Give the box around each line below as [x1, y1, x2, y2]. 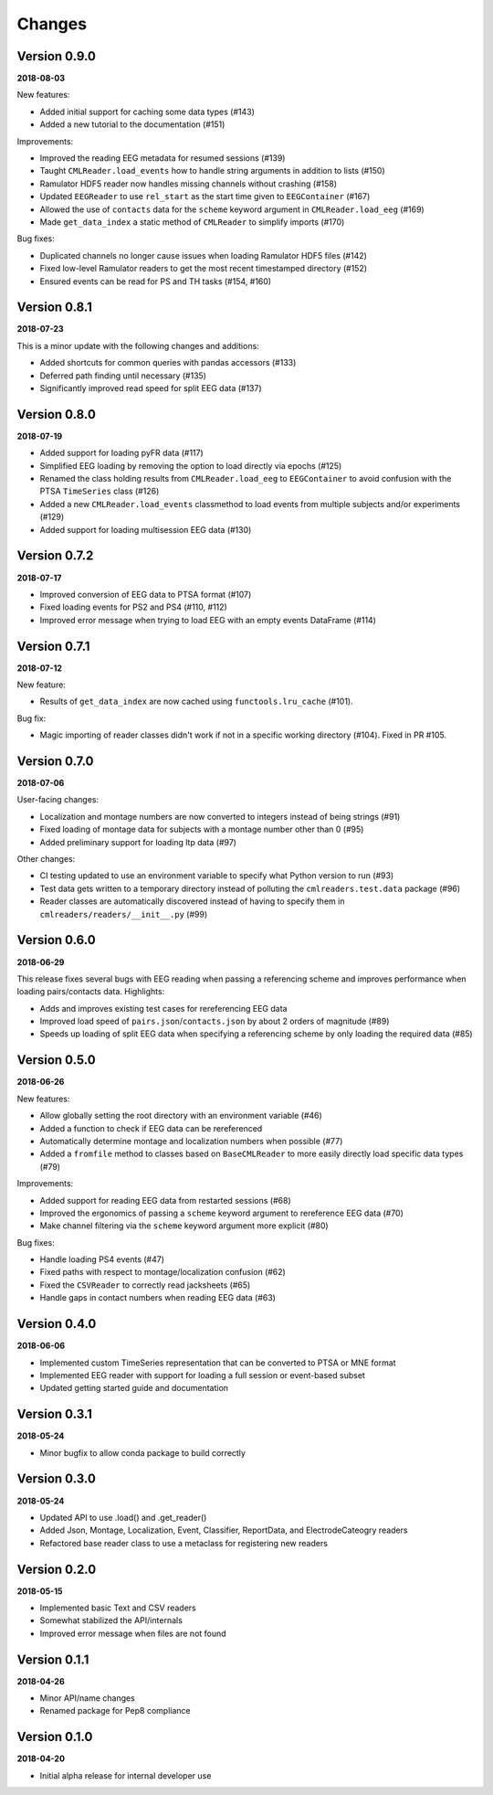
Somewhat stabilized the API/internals [39, 1615, 183, 1626]
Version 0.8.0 [16, 407, 96, 422]
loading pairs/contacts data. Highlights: [16, 986, 165, 997]
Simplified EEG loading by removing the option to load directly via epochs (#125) [39, 460, 342, 471]
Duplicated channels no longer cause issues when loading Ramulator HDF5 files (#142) [39, 250, 367, 260]
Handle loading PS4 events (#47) [39, 1254, 164, 1265]
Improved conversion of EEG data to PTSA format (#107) [39, 589, 252, 600]
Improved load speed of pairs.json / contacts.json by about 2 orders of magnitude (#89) [39, 1015, 390, 1027]
